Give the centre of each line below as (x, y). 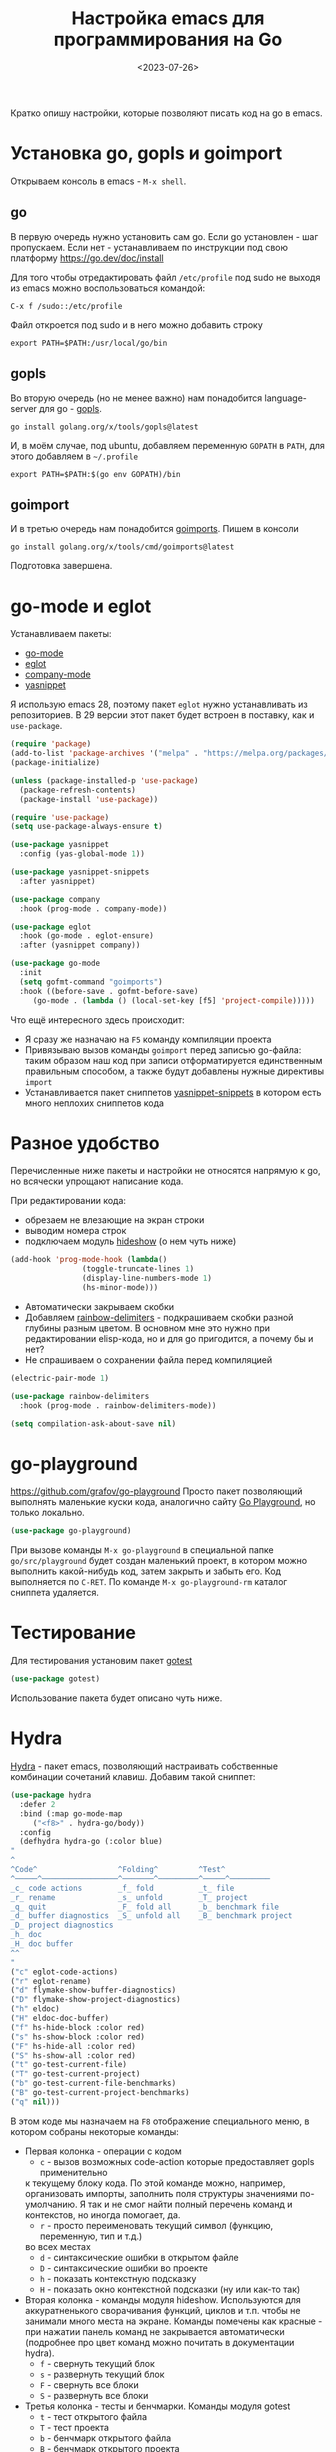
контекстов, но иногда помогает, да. (102, 2214)
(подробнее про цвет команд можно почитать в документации (159, 2342)
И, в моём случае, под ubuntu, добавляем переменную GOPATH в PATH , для (167, 445)
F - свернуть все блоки (89, 2384)
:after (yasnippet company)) (80, 945)
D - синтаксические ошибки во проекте (123, 2268)
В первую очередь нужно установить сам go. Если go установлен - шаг (164, 236)
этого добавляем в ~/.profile (74, 456)
